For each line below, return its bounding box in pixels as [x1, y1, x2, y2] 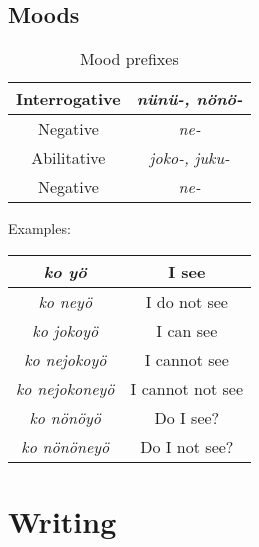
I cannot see [144, 347, 229, 371]
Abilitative [31, 146, 106, 170]
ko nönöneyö [21, 434, 110, 458]
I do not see [145, 289, 228, 313]
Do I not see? [140, 434, 234, 458]
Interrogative [16, 87, 121, 111]
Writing [8, 500, 117, 541]
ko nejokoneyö [16, 376, 115, 400]
